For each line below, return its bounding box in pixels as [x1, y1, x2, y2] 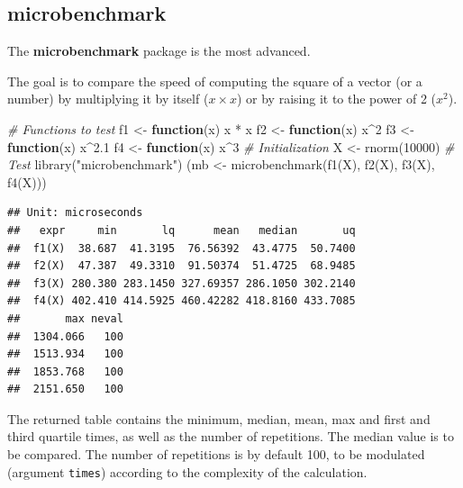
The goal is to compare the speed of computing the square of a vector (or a [7, 71, 422, 90]
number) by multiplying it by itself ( [7, 89, 209, 108]
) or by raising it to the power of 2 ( [236, 89, 437, 108]
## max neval [7, 312, 123, 325]
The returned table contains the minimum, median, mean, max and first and [7, 409, 431, 428]
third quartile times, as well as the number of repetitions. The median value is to [7, 427, 454, 446]
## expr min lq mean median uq [7, 223, 356, 237]
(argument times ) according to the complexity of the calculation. [7, 462, 368, 481]
